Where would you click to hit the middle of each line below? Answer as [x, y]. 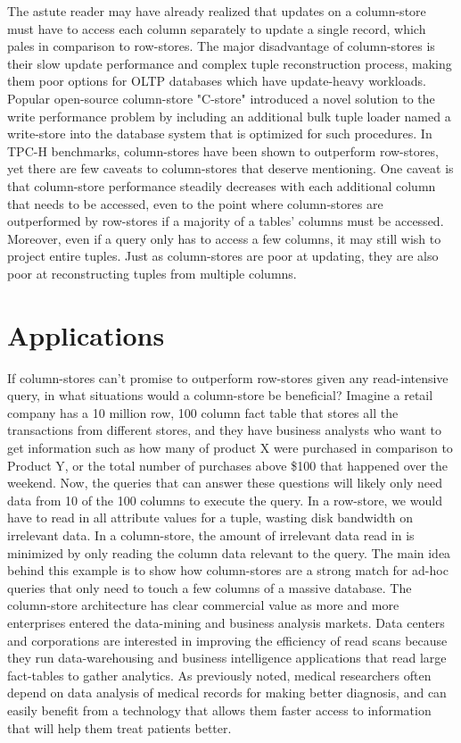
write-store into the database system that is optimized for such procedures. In [220, 134]
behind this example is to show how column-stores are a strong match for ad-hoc [228, 570]
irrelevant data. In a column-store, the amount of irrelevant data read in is [211, 534]
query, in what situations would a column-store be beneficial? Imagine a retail [220, 395]
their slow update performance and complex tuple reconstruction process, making [230, 63]
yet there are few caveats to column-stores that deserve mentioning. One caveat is [230, 168]
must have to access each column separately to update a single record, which [217, 28]
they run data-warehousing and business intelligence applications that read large [227, 658]
